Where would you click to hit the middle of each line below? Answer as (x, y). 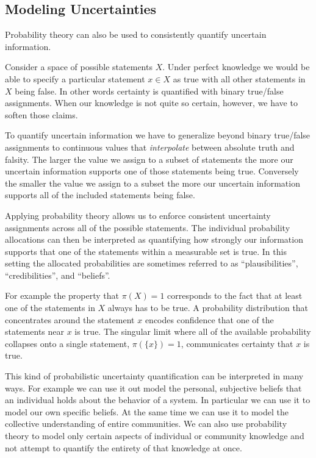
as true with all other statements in (239, 78)
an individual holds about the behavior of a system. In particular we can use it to (158, 400)
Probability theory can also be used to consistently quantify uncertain (136, 34)
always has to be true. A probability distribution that (208, 308)
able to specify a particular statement (75, 78)
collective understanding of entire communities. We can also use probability (146, 424)
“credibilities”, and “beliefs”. (58, 275)
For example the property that (62, 295)
